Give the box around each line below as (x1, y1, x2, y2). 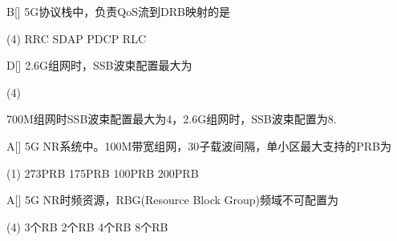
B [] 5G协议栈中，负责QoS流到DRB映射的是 (6, 3, 230, 19)
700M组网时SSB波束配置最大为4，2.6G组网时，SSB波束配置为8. (6, 110, 337, 127)
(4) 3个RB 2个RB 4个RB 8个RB (6, 218, 168, 235)
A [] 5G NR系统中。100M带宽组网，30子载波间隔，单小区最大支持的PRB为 (6, 137, 391, 154)
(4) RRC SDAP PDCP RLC (6, 30, 147, 46)
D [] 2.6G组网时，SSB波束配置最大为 (6, 57, 192, 74)
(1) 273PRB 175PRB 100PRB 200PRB (6, 164, 199, 181)
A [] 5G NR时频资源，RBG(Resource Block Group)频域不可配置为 (6, 191, 339, 208)
